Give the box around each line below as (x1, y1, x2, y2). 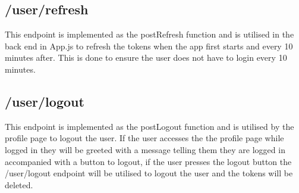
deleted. (5, 178, 33, 191)
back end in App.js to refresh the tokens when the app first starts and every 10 (5, 39, 293, 52)
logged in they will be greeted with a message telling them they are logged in (5, 143, 285, 155)
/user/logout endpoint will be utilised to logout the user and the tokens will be (5, 167, 293, 179)
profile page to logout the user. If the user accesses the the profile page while (5, 132, 284, 144)
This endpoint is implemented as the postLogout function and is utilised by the (5, 120, 294, 132)
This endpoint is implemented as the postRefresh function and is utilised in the (5, 28, 294, 41)
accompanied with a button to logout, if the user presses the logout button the (5, 155, 292, 167)
